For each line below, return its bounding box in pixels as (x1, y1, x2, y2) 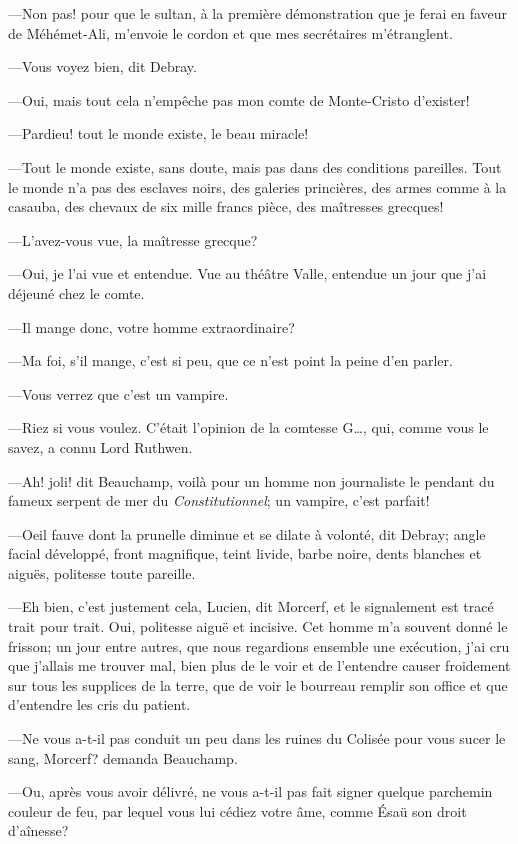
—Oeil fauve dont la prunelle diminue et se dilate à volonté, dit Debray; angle (8, 523, 486, 544)
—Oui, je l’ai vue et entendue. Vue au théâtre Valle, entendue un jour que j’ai (8, 263, 487, 284)
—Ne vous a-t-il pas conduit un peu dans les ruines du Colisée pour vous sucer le (8, 728, 506, 749)
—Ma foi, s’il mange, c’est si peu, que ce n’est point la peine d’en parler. (8, 350, 453, 371)
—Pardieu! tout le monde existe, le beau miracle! (8, 123, 309, 144)
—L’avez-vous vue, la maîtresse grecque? (8, 229, 258, 250)
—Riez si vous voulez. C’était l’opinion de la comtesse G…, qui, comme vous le (8, 417, 489, 438)
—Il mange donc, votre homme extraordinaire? (8, 316, 295, 337)
